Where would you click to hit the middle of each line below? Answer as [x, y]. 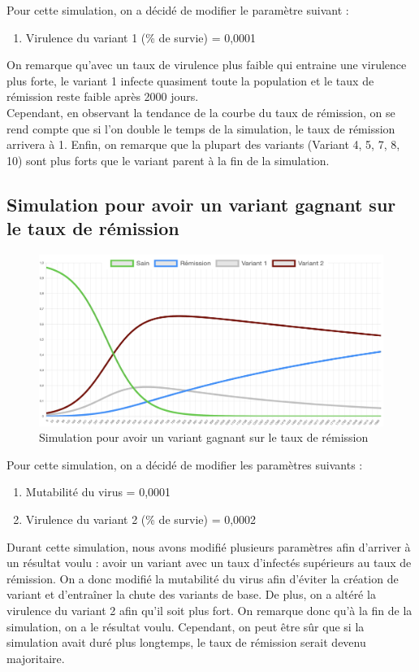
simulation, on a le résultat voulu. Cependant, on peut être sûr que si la [186, 626]
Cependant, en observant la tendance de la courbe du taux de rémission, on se [201, 112]
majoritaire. [36, 658]
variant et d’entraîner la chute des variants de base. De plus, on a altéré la [191, 594]
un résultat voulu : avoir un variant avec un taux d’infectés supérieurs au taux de [209, 563]
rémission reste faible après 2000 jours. [103, 96]
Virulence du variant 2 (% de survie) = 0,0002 [141, 519]
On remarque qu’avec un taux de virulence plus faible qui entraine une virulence [207, 65]
